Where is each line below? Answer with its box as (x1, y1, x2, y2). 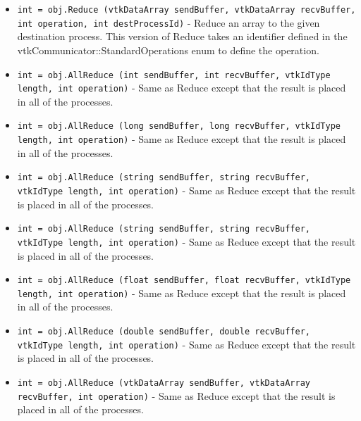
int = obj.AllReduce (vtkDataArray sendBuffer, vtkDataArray (17, 377, 311, 388)
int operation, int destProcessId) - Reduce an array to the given (17, 15, 320, 30)
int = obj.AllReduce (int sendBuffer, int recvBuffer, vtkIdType (17, 70, 331, 80)
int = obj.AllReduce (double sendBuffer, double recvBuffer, (17, 327, 311, 337)
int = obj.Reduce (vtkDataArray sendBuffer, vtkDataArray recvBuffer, (17, 5, 356, 15)
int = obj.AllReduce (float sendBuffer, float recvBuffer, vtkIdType (17, 275, 351, 286)
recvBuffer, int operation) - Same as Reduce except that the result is (17, 388, 336, 403)
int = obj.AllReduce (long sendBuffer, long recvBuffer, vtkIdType (17, 121, 341, 132)
